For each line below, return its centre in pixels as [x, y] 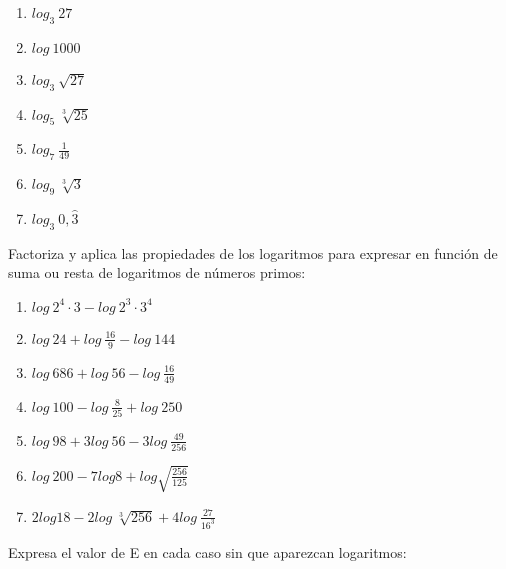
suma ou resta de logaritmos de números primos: [157, 272]
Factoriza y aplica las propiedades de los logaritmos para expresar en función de [253, 252]
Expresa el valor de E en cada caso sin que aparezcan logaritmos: [207, 551]
